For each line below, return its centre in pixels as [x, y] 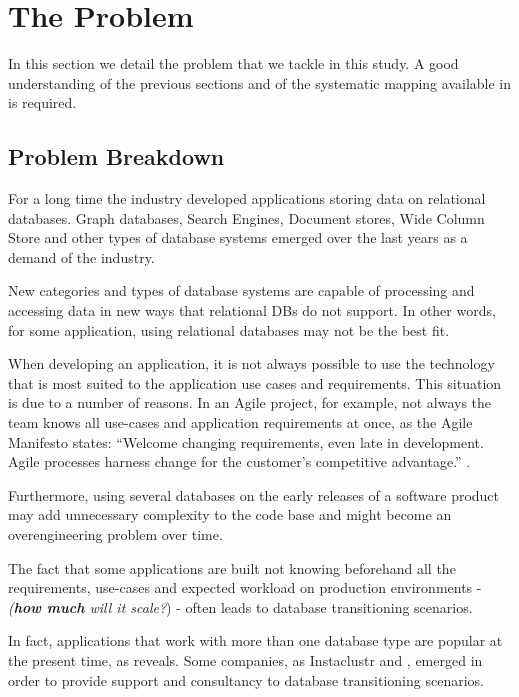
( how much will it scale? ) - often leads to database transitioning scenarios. [240, 606]
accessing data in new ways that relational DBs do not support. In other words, [252, 310]
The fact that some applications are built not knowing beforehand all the [232, 567]
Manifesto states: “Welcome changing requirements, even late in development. [246, 441]
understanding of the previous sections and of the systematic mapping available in [260, 82]
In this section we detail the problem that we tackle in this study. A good [233, 63]
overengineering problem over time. [115, 534]
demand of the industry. [81, 256]
